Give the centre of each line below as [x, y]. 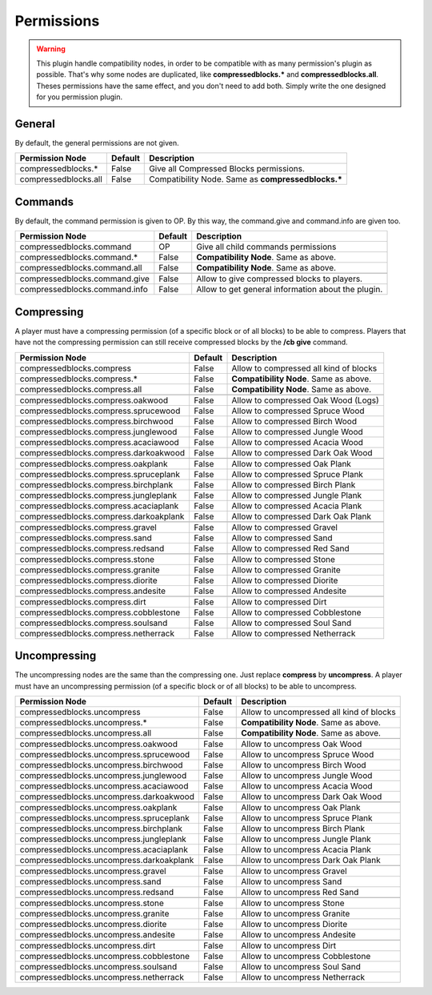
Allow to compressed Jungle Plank [297, 495]
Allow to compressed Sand [282, 538]
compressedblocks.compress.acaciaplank [99, 506]
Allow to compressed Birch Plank [294, 484]
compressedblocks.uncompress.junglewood [103, 775]
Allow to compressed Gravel [284, 527]
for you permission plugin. [80, 97]
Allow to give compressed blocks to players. [280, 279]
